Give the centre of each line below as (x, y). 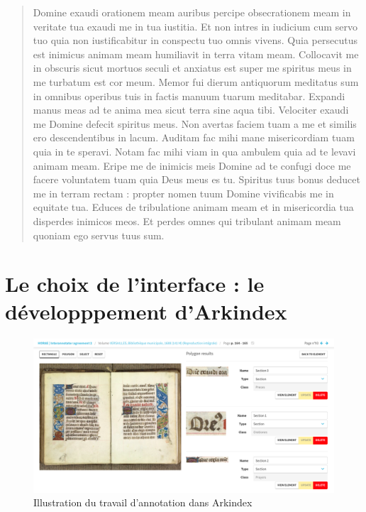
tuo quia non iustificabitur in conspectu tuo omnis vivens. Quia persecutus (195, 40)
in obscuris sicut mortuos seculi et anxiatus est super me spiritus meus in (192, 68)
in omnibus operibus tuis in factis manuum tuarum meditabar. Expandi (189, 96)
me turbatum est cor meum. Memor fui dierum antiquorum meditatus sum (196, 81)
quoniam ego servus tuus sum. (99, 235)
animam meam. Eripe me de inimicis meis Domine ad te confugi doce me (192, 165)
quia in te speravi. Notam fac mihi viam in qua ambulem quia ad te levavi (194, 151)
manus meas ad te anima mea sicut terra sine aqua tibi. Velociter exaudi (191, 110)
